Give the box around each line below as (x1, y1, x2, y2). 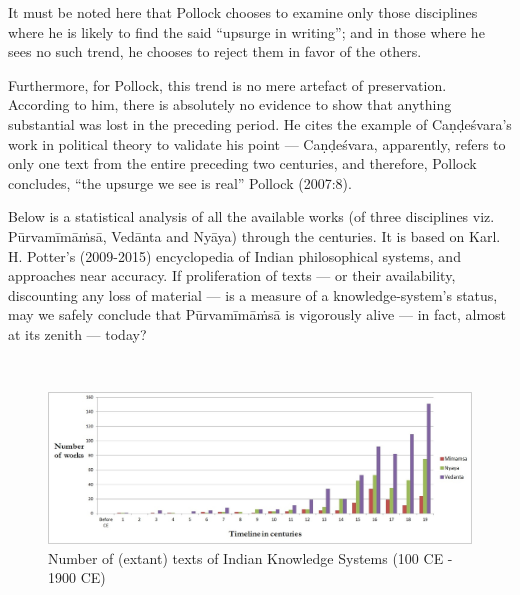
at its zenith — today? (8, 323, 147, 344)
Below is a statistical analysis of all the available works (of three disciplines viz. (8, 206, 495, 227)
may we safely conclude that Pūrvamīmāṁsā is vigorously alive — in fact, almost (8, 304, 507, 325)
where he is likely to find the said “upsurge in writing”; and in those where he (8, 21, 485, 42)
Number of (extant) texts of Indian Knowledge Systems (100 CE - (48, 547, 453, 568)
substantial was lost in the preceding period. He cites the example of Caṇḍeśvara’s (8, 113, 512, 134)
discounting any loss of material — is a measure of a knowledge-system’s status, (8, 284, 498, 305)
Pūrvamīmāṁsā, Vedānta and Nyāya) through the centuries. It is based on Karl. (8, 225, 501, 246)
